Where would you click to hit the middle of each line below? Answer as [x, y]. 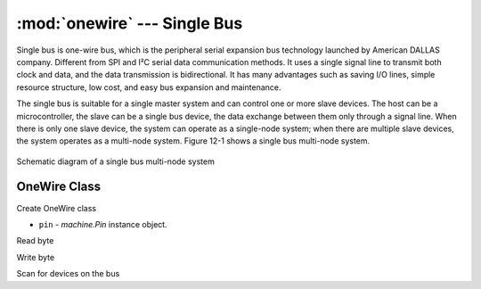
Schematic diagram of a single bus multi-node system [116, 161]
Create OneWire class [57, 208]
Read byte [35, 241]
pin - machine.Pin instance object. [103, 224]
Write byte [36, 257]
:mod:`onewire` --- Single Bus [130, 23]
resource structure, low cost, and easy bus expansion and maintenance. [149, 87]
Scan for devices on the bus [68, 274]
